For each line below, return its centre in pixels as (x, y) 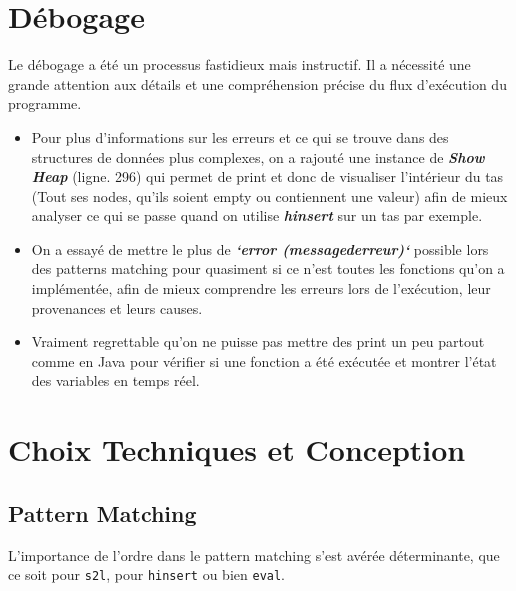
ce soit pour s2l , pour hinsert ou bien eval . (147, 574)
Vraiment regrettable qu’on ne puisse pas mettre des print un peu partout (258, 341)
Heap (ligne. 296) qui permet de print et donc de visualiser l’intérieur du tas (267, 176)
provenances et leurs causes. (117, 307)
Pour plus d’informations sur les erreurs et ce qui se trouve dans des (240, 136)
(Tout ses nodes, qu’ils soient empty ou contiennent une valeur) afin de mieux (269, 195)
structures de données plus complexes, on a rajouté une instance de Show (258, 156)
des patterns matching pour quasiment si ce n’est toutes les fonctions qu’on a (268, 268)
